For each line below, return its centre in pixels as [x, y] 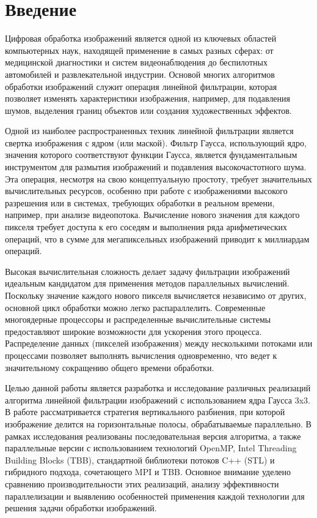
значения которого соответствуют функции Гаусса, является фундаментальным [151, 155]
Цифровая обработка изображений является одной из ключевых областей [141, 38]
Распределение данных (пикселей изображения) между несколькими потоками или [159, 343]
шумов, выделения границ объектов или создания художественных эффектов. [148, 110]
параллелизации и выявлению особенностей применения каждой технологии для [155, 496]
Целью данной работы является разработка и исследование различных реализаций [158, 388]
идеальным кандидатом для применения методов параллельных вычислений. [147, 283]
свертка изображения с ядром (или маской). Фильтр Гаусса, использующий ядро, [156, 142]
